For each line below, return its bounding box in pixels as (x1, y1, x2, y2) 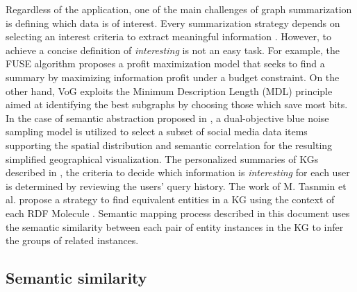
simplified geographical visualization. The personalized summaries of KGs (6, 151, 319, 166)
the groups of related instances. (6, 233, 139, 248)
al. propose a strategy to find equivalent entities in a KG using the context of (6, 192, 335, 207)
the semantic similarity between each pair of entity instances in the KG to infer (6, 219, 344, 234)
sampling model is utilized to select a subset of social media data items (6, 124, 308, 139)
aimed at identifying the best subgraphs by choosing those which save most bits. (6, 97, 348, 112)
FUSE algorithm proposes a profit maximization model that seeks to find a (6, 56, 325, 71)
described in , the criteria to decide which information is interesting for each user (6, 165, 350, 180)
